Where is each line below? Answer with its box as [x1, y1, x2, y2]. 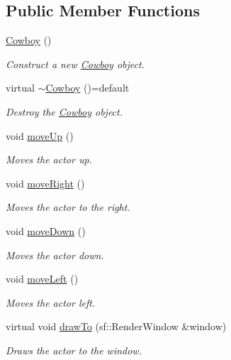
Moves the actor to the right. [6, 200, 130, 214]
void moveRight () [6, 175, 85, 190]
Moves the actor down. [6, 247, 104, 262]
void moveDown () [6, 223, 86, 238]
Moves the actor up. [6, 152, 92, 167]
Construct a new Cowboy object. [6, 56, 145, 71]
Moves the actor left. [6, 295, 96, 310]
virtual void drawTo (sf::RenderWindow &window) [6, 319, 227, 334]
